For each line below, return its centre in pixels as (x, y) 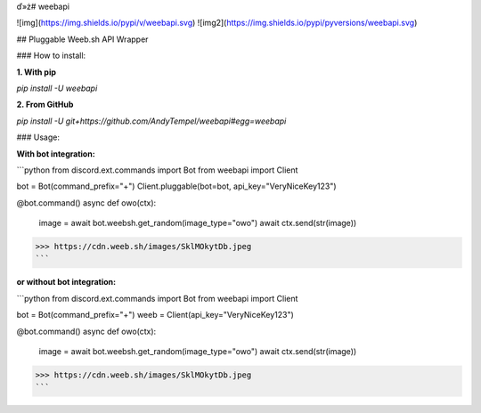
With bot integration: (56, 154)
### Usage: (38, 137)
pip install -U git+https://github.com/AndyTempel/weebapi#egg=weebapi (151, 121)
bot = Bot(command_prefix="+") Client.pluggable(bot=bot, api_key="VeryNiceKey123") (177, 186)
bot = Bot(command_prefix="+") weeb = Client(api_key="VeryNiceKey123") (155, 315)
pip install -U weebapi (57, 88)
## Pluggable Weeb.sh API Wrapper (82, 39)
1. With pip (37, 72)
